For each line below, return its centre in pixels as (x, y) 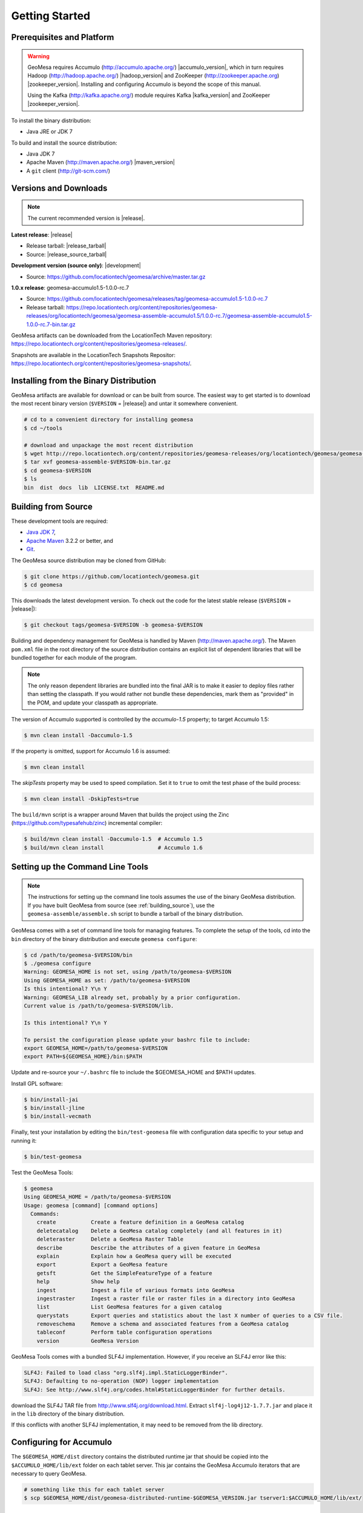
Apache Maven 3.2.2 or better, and (70, 540)
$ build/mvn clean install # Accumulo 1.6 (113, 848)
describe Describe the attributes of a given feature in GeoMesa (148, 1248)
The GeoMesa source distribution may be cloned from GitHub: (89, 560)
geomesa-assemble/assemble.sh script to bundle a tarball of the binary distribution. (136, 913)
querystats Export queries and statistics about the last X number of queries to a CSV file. (190, 1315)
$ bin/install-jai (51, 1099)
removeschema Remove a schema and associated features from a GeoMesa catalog (163, 1324)
